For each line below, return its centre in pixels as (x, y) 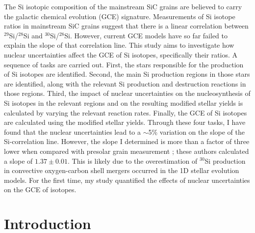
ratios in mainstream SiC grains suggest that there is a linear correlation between (126, 26)
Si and (33, 35)
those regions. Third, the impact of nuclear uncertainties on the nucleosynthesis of (127, 93)
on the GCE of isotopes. (40, 189)
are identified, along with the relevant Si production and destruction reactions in (125, 83)
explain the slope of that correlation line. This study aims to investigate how (119, 45)
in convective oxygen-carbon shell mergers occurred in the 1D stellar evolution (122, 170)
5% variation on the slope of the (197, 131)
